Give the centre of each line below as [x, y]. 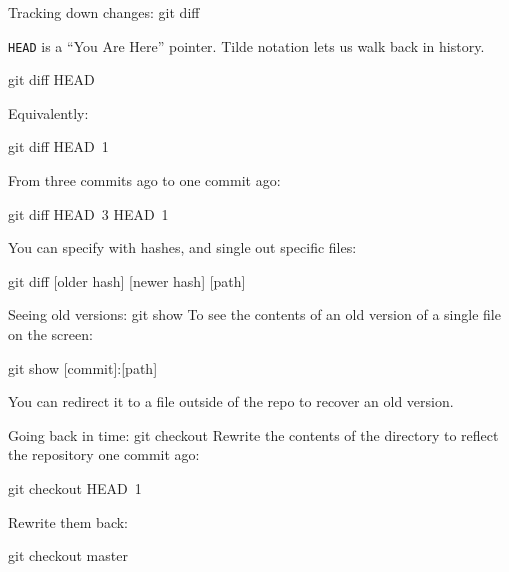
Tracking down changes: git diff [104, 12]
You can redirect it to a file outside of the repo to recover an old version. [231, 401]
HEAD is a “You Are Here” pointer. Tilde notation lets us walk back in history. [246, 45]
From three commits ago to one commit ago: [144, 180]
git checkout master [68, 555]
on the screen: [50, 334]
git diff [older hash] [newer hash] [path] [127, 280]
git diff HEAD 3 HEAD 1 [88, 213]
